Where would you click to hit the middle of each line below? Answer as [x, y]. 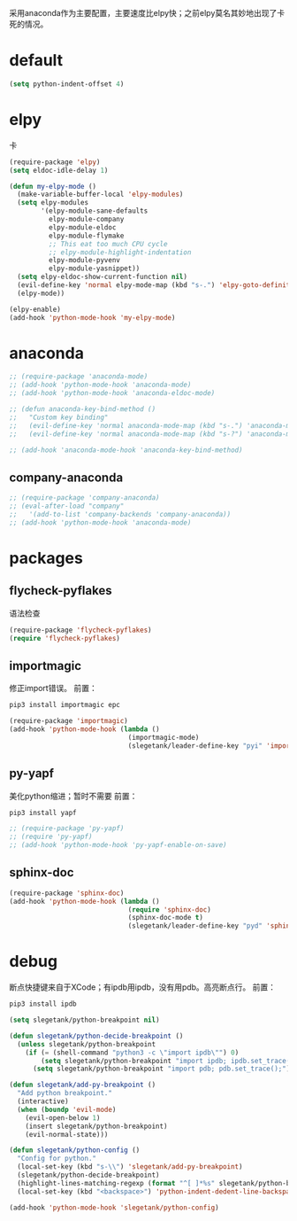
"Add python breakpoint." [65, 1093]
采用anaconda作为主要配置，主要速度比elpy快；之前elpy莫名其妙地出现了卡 [147, 13]
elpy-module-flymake [86, 236]
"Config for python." [57, 1159]
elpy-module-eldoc [82, 227]
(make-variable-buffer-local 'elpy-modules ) [100, 194]
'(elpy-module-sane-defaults [95, 211]
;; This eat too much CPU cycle [108, 244]
